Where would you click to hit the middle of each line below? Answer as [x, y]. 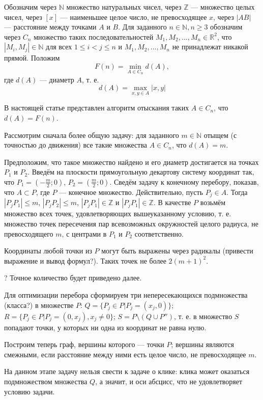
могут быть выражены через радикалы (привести [177, 251]
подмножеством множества [46, 381]
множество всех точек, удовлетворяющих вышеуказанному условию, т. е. [118, 213]
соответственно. [159, 233]
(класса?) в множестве [39, 305]
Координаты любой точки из [48, 251]
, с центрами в [84, 233]
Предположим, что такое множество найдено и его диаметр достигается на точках [131, 162]
